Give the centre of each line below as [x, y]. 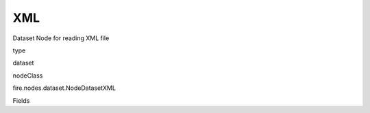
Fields [21, 100]
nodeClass [28, 76]
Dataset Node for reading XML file [61, 38]
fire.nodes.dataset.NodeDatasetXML [64, 88]
